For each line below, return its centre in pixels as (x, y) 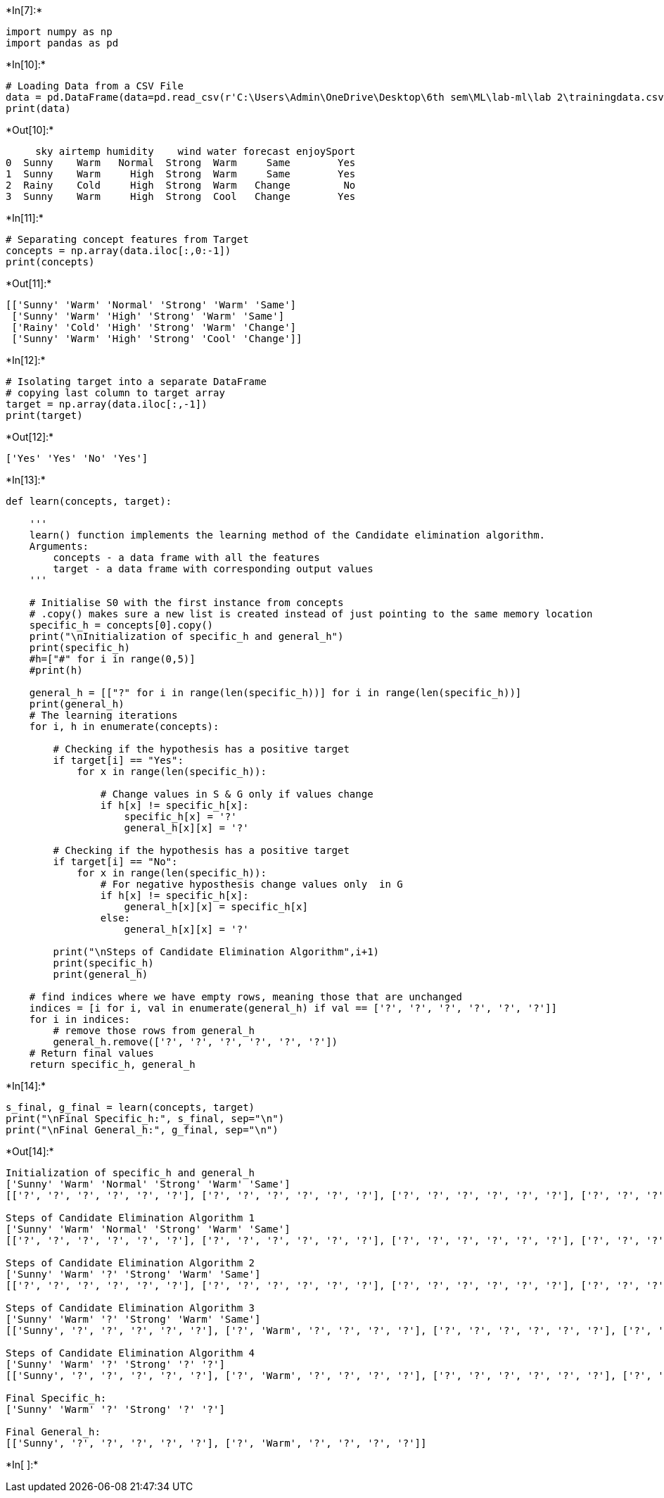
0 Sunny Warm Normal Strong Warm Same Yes (181, 163)
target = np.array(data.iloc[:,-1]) (107, 404)
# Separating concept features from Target (127, 239)
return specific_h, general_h (112, 1064)
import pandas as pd (62, 43)
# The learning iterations (103, 715)
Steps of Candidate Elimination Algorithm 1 (130, 1218)
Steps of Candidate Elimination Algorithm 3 (130, 1308)
